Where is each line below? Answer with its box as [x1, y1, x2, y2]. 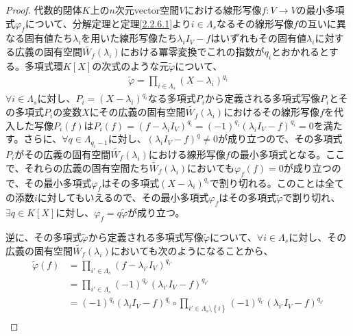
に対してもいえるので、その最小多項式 [37, 190, 209, 205]
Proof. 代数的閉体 [5, 3, 82, 16]
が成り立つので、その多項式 [217, 131, 343, 146]
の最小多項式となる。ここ [230, 146, 345, 161]
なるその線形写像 [216, 16, 293, 30]
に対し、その [289, 229, 347, 244]
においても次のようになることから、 [110, 243, 273, 257]
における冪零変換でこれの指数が [120, 44, 265, 59]
